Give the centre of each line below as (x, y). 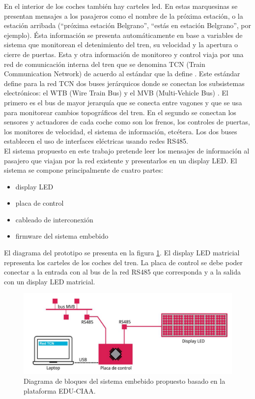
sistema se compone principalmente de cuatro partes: (84, 170)
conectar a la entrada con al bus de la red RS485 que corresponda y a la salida (123, 272)
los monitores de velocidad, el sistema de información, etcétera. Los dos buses (121, 131)
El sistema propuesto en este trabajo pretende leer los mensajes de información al (127, 150)
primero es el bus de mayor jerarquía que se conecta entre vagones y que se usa (123, 102)
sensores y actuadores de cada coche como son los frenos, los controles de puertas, (127, 122)
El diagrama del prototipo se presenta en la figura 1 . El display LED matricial (122, 253)
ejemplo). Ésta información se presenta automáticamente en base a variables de (123, 35)
